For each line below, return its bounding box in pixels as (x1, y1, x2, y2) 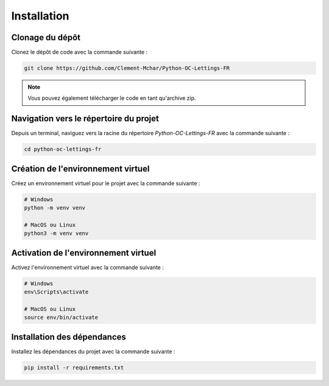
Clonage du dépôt (11, 32, 80, 43)
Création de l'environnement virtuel (11, 163, 150, 174)
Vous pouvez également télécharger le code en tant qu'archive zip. (27, 94, 196, 102)
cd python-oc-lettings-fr (24, 146, 102, 153)
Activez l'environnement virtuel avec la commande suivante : (11, 264, 164, 271)
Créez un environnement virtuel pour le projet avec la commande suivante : (11, 180, 200, 187)
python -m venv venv (24, 205, 85, 211)
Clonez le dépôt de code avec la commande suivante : (11, 49, 148, 56)
